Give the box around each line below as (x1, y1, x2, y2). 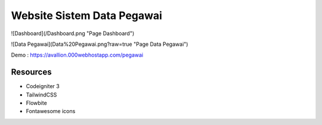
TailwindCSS (26, 91, 57, 98)
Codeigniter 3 (26, 83, 60, 90)
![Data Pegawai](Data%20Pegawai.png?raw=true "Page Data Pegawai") (11, 40, 188, 48)
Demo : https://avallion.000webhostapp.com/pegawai (11, 51, 143, 59)
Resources (11, 67, 52, 77)
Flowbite (26, 99, 47, 107)
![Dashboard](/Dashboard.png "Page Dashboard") (11, 30, 135, 37)
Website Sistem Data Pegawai (11, 9, 162, 22)
